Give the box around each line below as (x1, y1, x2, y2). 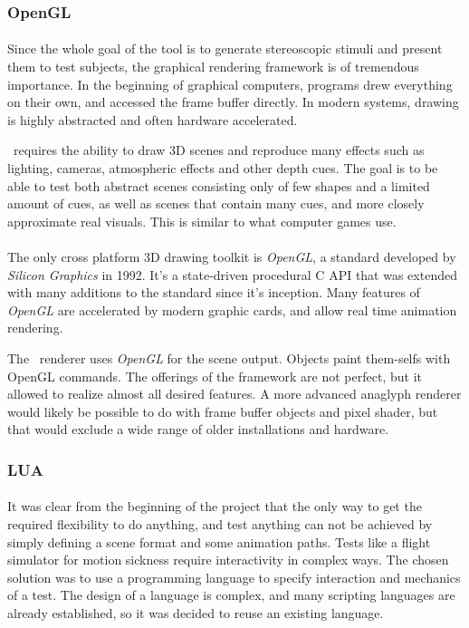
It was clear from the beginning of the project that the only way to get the (7, 497, 422, 516)
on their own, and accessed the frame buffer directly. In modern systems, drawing (7, 92, 459, 111)
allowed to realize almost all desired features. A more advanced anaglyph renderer (7, 384, 462, 403)
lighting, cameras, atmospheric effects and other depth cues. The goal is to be (7, 159, 438, 177)
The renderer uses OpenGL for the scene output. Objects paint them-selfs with (7, 348, 451, 367)
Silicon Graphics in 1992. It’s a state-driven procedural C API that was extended (7, 265, 457, 284)
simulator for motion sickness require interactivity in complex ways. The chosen (7, 550, 449, 569)
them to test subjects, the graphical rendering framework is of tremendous (7, 57, 419, 76)
